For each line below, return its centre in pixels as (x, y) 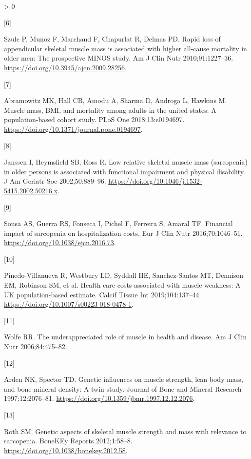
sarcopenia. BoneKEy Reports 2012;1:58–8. (68, 441)
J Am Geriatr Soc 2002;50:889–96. (55, 181)
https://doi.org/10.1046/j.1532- (155, 181)
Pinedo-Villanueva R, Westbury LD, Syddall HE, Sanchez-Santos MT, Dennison (124, 275)
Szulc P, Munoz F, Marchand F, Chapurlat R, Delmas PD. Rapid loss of (112, 39)
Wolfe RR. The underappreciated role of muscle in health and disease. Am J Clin (125, 337)
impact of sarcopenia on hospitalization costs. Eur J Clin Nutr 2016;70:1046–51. (123, 233)
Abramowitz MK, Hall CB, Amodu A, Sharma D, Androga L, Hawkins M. (116, 100)
